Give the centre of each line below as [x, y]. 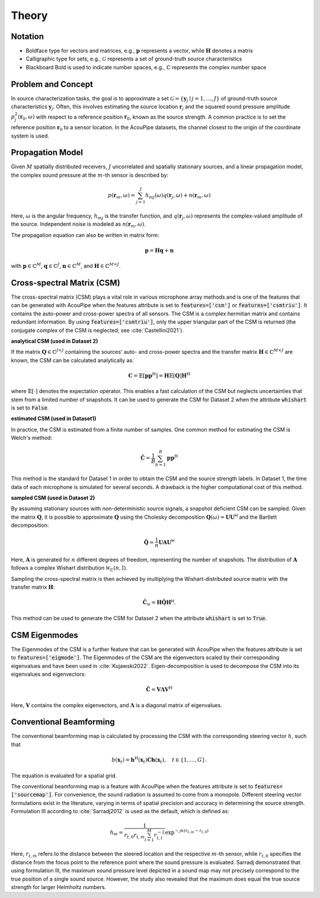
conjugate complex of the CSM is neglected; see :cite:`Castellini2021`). [97, 330]
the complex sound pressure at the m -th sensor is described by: [90, 175]
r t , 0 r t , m [135, 836]
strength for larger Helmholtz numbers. [59, 887]
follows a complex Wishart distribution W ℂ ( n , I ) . [69, 569]
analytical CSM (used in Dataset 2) [55, 341]
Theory [29, 15]
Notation [28, 36]
